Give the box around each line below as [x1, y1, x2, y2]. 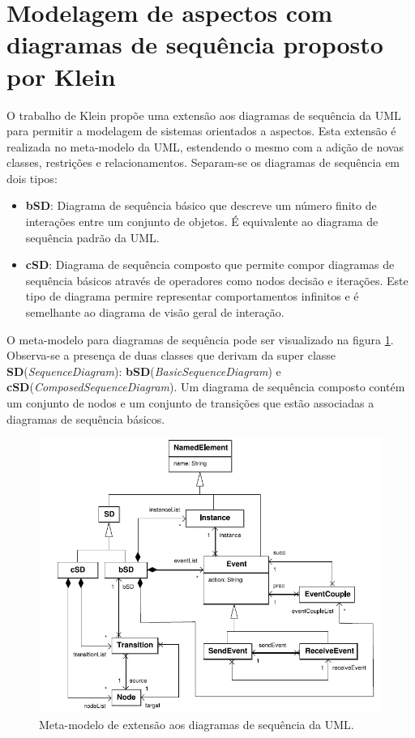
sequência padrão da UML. [25, 228, 160, 245]
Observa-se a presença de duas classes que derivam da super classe [6, 347, 336, 364]
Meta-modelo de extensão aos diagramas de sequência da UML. [39, 715, 354, 732]
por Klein [6, 59, 116, 92]
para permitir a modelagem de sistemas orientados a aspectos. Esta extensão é [6, 122, 396, 139]
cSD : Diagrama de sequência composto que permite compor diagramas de [25, 256, 395, 273]
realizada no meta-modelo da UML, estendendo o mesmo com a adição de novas [6, 138, 404, 155]
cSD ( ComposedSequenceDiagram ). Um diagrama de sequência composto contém [6, 378, 405, 395]
